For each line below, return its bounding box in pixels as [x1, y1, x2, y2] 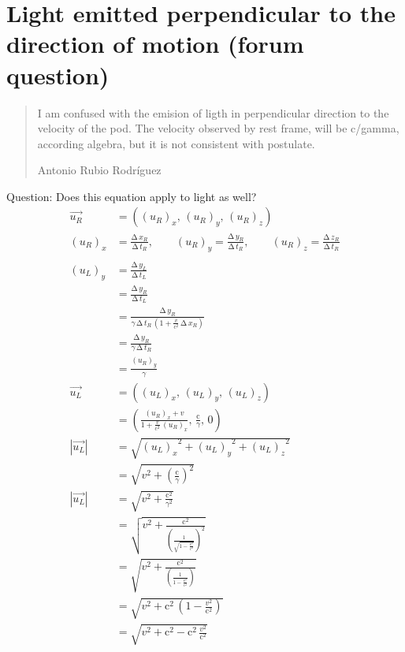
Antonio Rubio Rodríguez [37, 162, 162, 178]
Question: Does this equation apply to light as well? [6, 188, 257, 204]
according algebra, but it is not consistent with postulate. [37, 135, 315, 151]
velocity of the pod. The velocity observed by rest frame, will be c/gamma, [37, 120, 399, 136]
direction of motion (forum [6, 28, 304, 60]
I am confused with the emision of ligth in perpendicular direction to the [37, 104, 389, 121]
